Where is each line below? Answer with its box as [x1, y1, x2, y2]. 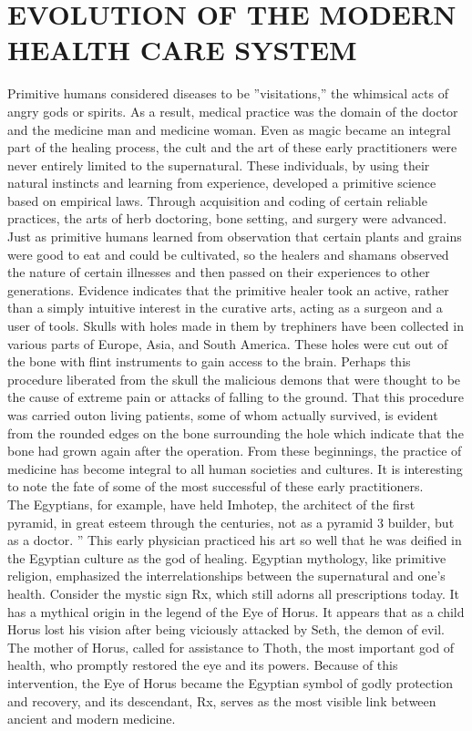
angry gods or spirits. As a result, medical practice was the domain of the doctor [7, 101, 458, 120]
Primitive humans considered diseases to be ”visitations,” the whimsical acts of [7, 84, 448, 103]
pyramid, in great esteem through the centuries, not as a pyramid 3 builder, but [7, 512, 455, 531]
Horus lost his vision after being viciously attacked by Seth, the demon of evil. [7, 620, 445, 639]
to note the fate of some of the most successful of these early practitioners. [7, 477, 424, 496]
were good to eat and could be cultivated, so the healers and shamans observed [7, 244, 449, 263]
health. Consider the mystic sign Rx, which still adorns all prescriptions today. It [7, 583, 459, 602]
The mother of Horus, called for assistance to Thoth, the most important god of [7, 637, 455, 656]
